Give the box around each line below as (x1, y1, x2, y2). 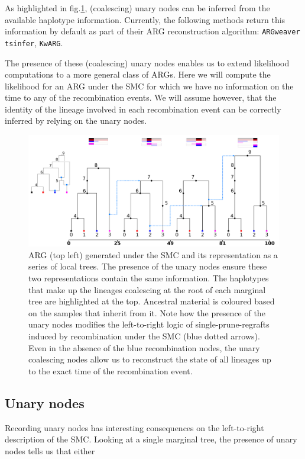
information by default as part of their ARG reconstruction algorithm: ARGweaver (5, 25, 300, 37)
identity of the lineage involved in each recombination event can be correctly (5, 102, 281, 115)
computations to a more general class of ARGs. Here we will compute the (5, 68, 271, 81)
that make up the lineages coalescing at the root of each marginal (28, 283, 266, 296)
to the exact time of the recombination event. (28, 364, 193, 377)
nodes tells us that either (5, 444, 95, 457)
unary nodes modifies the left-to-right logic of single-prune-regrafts (28, 318, 270, 330)
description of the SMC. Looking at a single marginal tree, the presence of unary (5, 433, 297, 445)
